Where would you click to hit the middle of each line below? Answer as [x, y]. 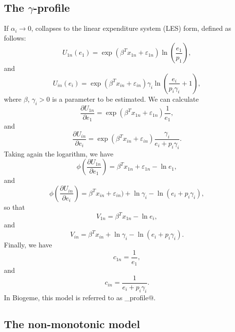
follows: [15, 37]
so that [14, 207]
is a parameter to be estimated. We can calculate [125, 99]
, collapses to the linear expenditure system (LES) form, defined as [131, 28]
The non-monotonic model [72, 323]
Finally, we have [28, 245]
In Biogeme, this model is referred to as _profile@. [80, 297]
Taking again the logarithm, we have [59, 153]
